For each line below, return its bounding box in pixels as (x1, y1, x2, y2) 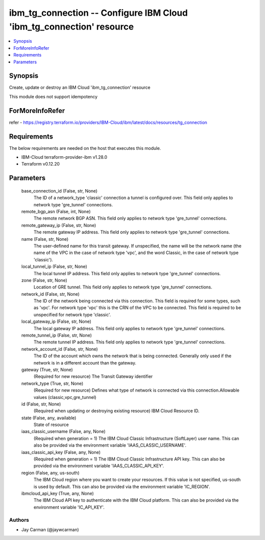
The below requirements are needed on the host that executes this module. (9, 145, 161, 151)
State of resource (33, 422, 69, 427)
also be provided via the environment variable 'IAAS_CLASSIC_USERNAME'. (33, 442, 186, 448)
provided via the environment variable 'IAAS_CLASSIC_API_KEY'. (33, 463, 164, 469)
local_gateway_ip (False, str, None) (21, 318, 92, 324)
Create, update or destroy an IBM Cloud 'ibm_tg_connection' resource (9, 85, 151, 90)
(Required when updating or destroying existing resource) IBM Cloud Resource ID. (33, 408, 200, 414)
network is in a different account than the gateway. (33, 360, 136, 366)
